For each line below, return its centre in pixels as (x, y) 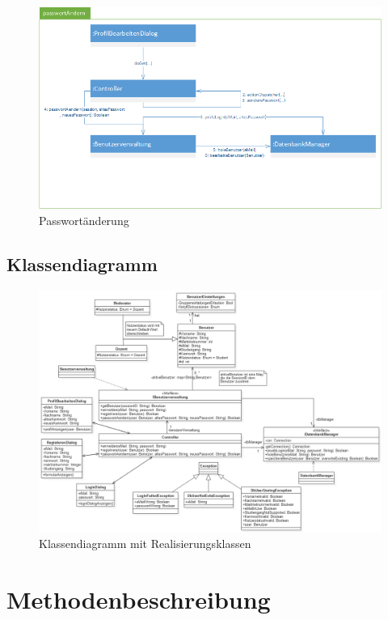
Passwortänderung (84, 220)
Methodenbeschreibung (139, 599)
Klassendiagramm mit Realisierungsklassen (145, 544)
